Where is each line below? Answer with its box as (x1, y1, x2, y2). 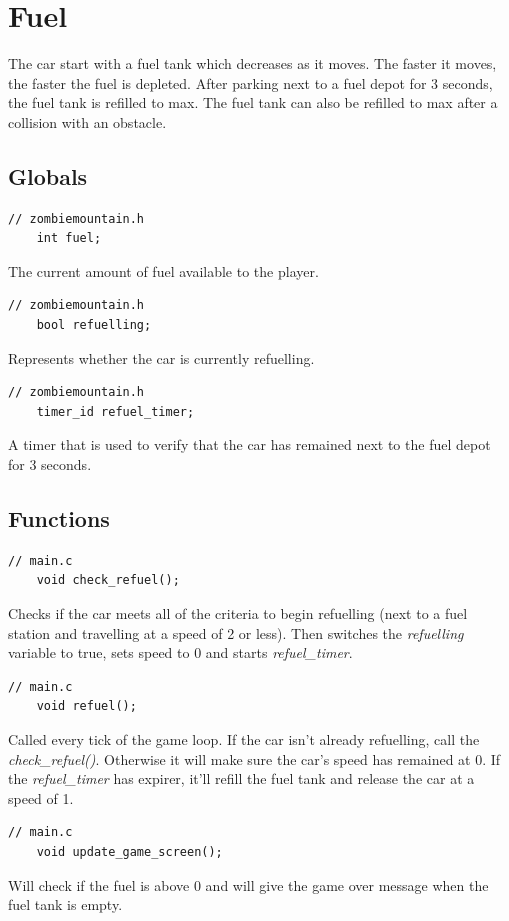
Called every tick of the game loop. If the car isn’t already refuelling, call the (8, 729, 480, 749)
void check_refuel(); (36, 573, 180, 588)
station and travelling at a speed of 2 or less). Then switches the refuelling (8, 622, 464, 643)
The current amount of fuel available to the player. (8, 260, 319, 281)
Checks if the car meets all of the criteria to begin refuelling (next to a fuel (8, 603, 468, 624)
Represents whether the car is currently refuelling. (8, 347, 315, 368)
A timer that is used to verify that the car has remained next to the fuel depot (8, 434, 491, 455)
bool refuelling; (36, 318, 152, 333)
